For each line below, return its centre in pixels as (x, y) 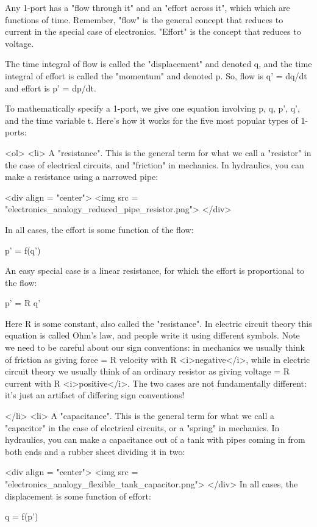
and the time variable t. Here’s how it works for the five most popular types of (151, 120)
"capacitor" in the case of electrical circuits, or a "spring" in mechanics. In (142, 427)
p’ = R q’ (23, 303)
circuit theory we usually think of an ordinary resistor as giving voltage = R (148, 371)
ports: (16, 132)
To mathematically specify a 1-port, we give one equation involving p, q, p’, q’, (152, 108)
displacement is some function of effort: (78, 496)
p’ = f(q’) (23, 250)
